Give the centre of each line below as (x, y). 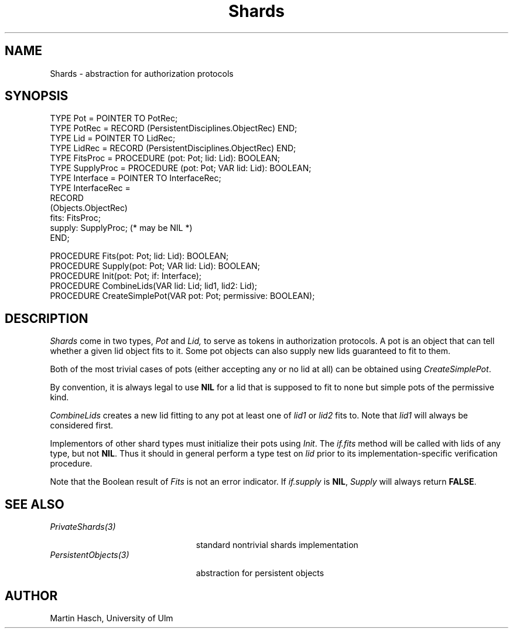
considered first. (82, 426)
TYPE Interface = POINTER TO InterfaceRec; (136, 178)
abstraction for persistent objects (260, 573)
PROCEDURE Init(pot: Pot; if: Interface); (126, 276)
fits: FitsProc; (75, 218)
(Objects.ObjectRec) (89, 208)
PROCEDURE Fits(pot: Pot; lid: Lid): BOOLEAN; (139, 256)
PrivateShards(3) (83, 527)
